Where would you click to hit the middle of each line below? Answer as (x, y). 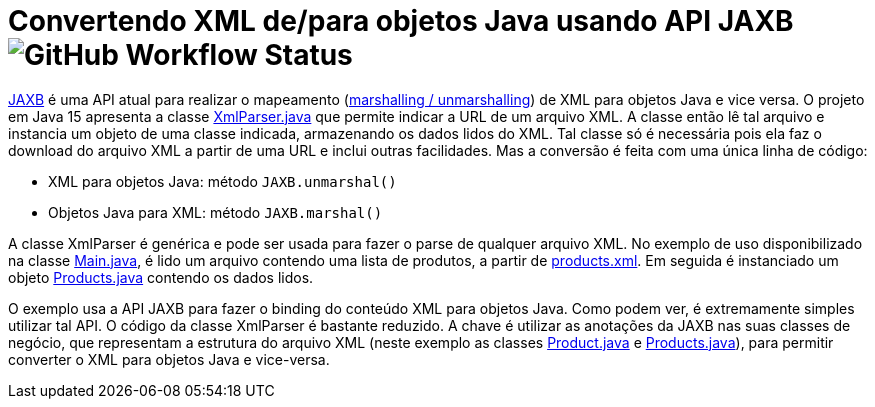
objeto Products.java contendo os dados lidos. (161, 277)
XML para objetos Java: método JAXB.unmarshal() (222, 181)
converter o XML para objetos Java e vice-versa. (169, 359)
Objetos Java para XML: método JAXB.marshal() (215, 212)
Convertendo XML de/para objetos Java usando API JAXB (401, 21)
